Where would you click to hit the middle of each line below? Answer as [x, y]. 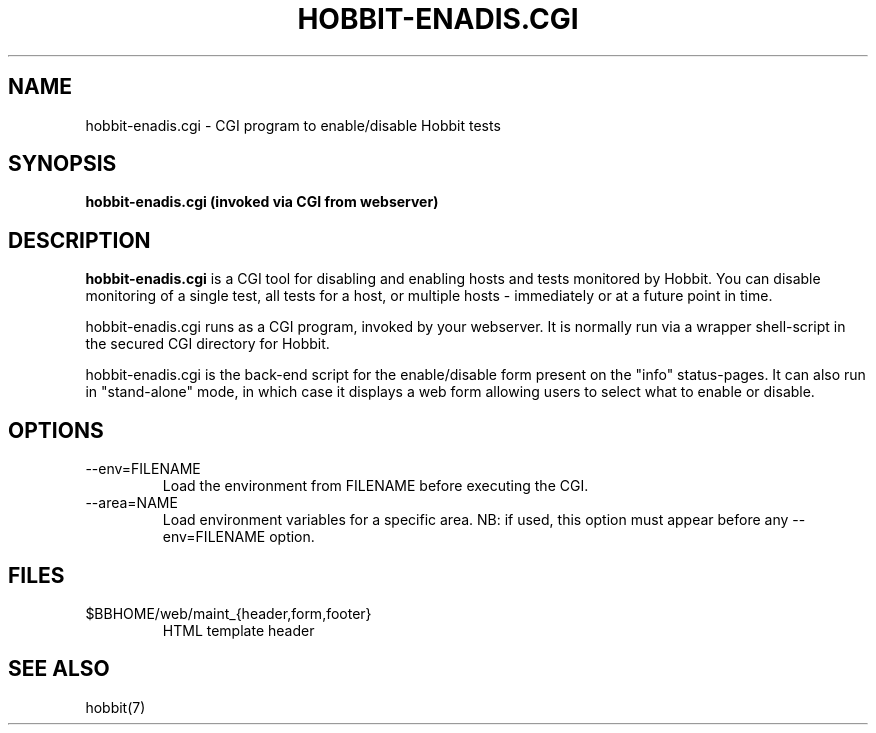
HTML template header [238, 630]
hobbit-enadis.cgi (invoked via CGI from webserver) [262, 202]
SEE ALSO [59, 669]
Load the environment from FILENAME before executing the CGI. [375, 486]
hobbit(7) [115, 707]
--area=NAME [131, 503]
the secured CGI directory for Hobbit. [207, 344]
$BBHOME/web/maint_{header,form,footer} [228, 613]
